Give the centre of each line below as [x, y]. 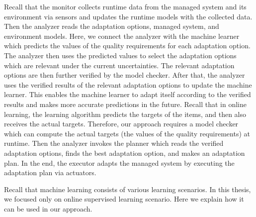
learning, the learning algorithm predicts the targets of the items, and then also [125, 114]
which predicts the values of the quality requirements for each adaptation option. [127, 46]
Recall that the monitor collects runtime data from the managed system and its [125, 6]
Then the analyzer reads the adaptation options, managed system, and [112, 26]
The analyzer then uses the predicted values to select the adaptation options [120, 55]
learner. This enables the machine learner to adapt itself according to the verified [128, 94]
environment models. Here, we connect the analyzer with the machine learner [122, 36]
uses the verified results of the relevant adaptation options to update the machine [128, 84]
